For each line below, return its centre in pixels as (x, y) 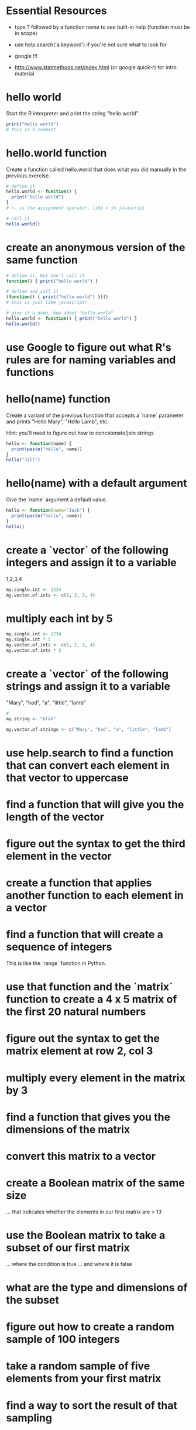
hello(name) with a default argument (97, 483)
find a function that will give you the (95, 804)
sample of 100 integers (63, 1340)
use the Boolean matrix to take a (86, 1235)
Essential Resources (56, 11)
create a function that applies (79, 883)
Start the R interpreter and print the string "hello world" (72, 113)
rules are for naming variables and (91, 360)
